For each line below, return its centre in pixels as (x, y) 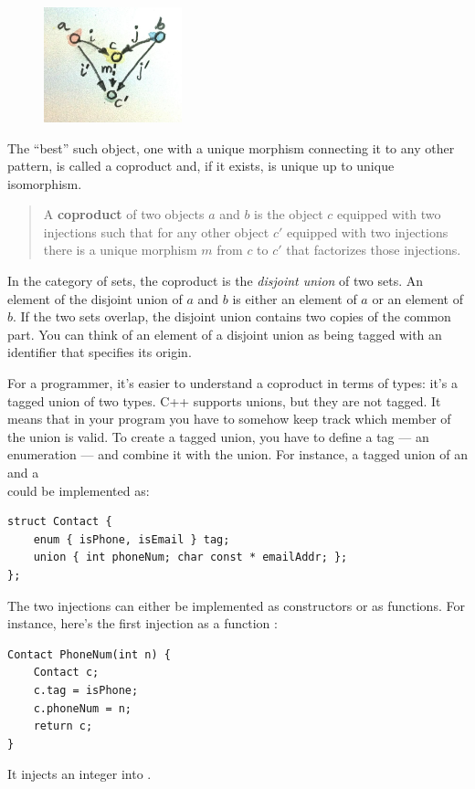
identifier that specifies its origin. (100, 352)
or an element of (417, 298)
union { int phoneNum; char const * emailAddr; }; (190, 558)
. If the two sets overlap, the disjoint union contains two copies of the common (232, 316)
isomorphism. (45, 183)
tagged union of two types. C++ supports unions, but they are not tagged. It (224, 400)
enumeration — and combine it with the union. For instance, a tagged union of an (237, 454)
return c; (63, 726)
